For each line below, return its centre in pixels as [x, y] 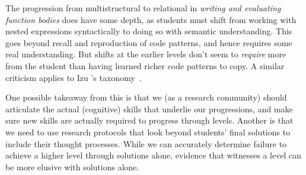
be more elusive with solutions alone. [72, 166]
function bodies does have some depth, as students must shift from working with [151, 19]
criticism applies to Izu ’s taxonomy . [74, 77]
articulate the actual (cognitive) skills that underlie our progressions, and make [149, 108]
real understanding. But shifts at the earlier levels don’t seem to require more [146, 54]
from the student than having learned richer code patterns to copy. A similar [145, 65]
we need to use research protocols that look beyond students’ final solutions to [148, 132]
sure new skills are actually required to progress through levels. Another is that [149, 120]
